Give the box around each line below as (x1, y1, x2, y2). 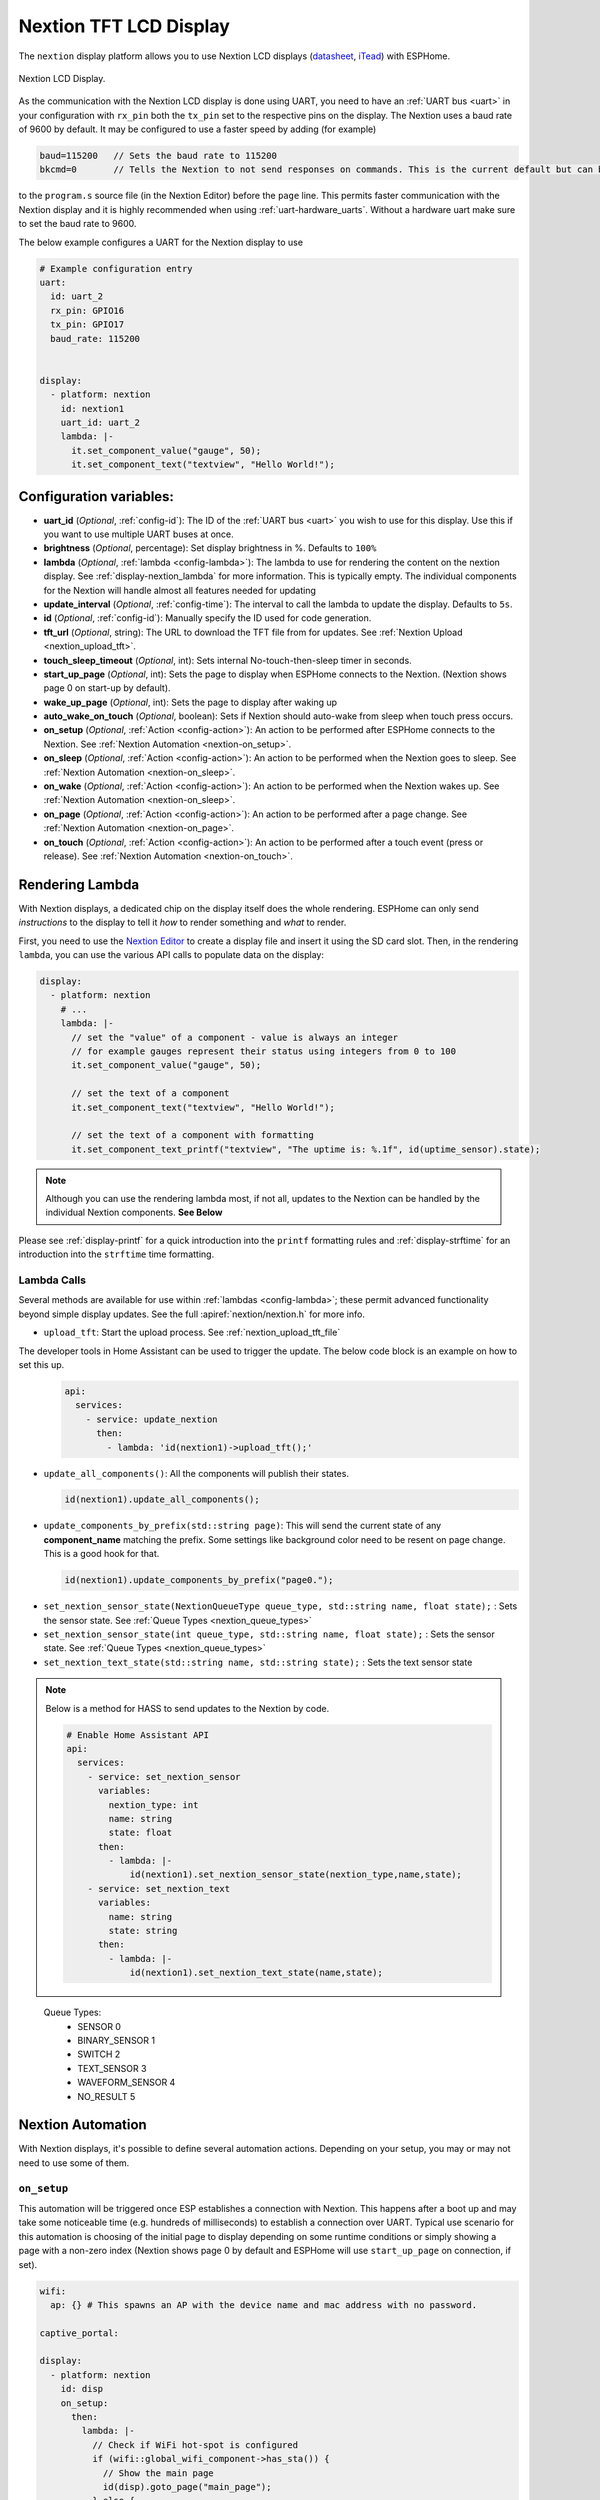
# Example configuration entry (39, 263, 194, 274)
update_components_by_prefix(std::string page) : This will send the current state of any (43, 1520, 442, 1532)
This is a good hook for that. (43, 1548, 160, 1560)
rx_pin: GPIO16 (50, 305, 125, 316)
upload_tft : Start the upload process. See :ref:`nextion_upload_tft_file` (43, 1326, 341, 1339)
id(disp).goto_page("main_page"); (102, 2481, 272, 2492)
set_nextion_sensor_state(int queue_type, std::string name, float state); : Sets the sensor (43, 1628, 495, 1640)
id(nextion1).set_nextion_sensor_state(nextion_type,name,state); (129, 1869, 462, 1880)
